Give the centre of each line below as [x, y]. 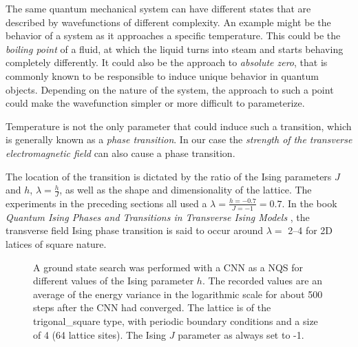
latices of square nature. [56, 243]
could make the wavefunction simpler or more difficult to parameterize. [155, 103]
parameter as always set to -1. [241, 334]
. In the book [309, 203]
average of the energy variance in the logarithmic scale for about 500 [178, 294]
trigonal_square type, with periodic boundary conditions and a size [176, 320]
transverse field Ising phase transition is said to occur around [135, 230]
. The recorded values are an [262, 281]
